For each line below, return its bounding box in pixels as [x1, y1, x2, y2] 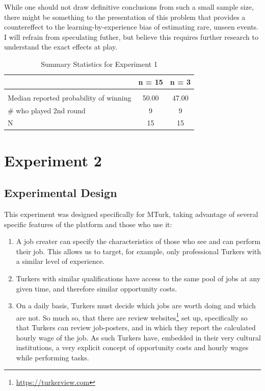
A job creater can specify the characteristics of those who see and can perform [16, 236, 261, 247]
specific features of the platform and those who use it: [4, 218, 172, 229]
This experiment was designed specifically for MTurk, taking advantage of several [4, 209, 258, 219]
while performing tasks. [16, 352, 89, 362]
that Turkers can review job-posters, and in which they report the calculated [16, 322, 256, 333]
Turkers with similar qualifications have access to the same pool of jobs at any [16, 273, 261, 283]
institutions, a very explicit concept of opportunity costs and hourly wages [16, 342, 249, 353]
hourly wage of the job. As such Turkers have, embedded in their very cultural [16, 332, 261, 343]
